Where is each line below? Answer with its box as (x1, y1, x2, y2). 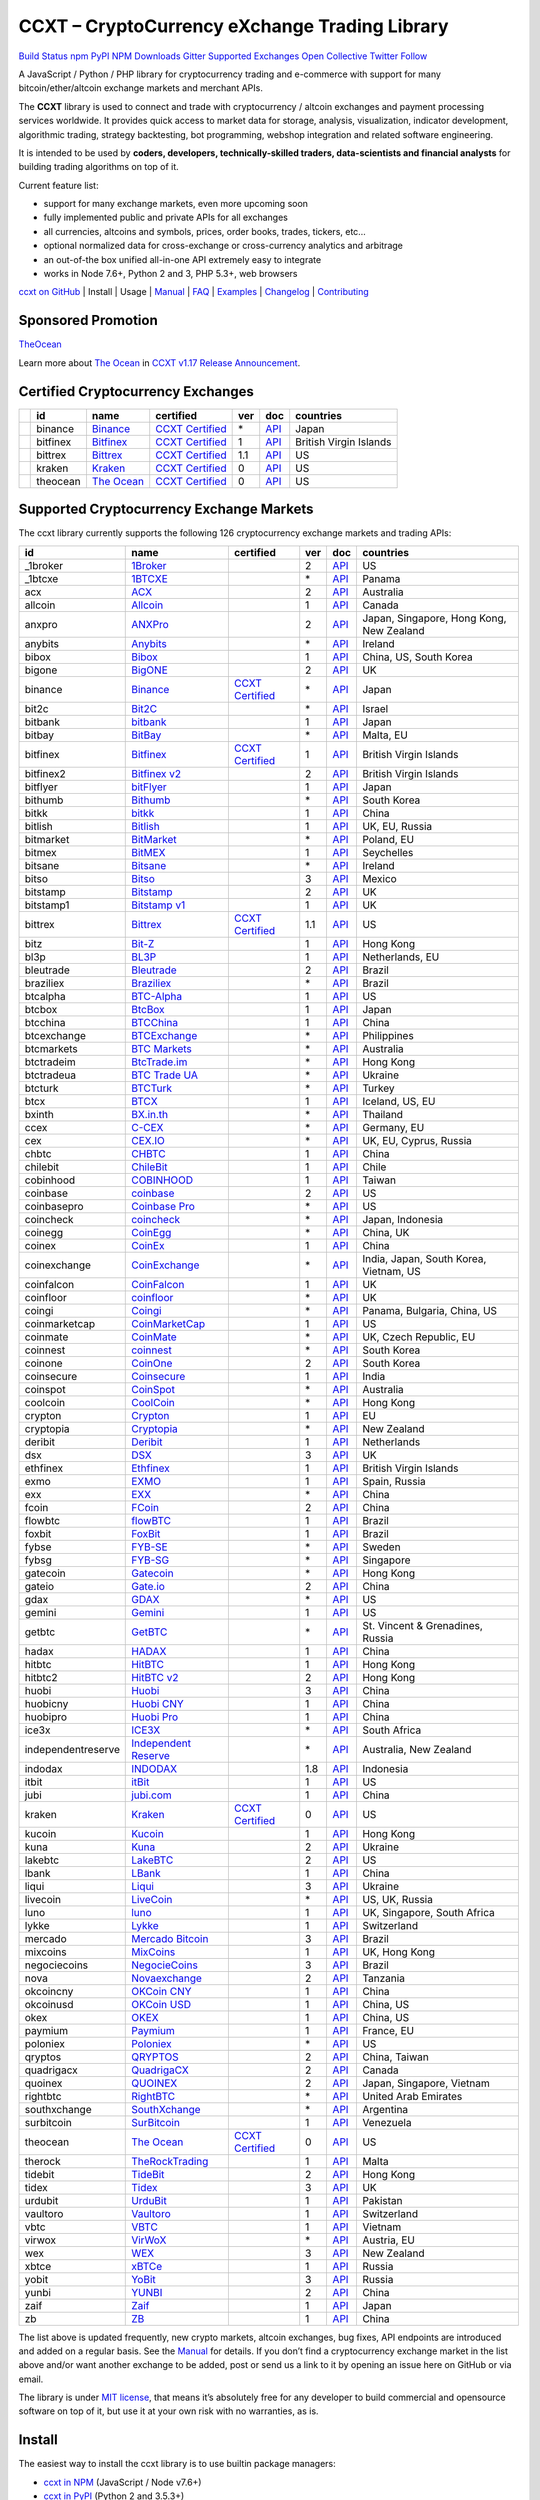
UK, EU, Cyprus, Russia (361, 1133, 472, 1147)
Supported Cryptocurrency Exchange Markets (18, 501, 314, 518)
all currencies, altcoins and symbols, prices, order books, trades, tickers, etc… (43, 225, 367, 237)
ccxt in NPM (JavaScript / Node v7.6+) (43, 2476, 202, 2488)
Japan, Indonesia (361, 1212, 444, 1226)
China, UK (361, 1225, 410, 1239)
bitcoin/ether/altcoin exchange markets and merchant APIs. (18, 82, 264, 94)
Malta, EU (361, 728, 409, 742)
